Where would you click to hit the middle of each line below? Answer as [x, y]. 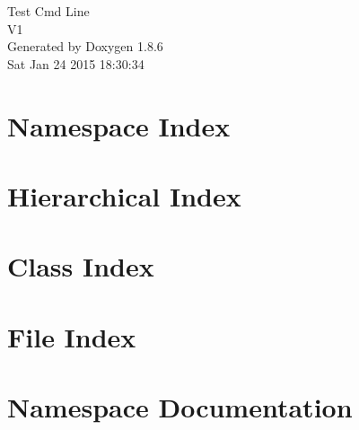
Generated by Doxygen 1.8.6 [85, 46]
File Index [72, 336]
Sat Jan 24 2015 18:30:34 [76, 63]
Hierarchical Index [124, 195]
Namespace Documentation [180, 407]
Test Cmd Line [48, 11]
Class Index [81, 266]
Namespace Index [119, 125]
